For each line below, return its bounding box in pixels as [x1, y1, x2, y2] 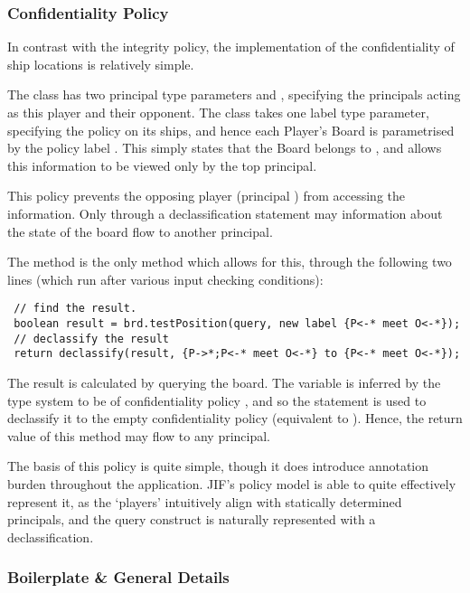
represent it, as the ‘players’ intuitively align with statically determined [7, 492, 402, 511]
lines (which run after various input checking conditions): [7, 269, 324, 288]
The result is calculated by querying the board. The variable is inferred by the [7, 372, 441, 391]
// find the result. [14, 302, 137, 315]
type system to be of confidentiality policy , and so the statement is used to [7, 391, 427, 409]
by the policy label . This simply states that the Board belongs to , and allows [7, 138, 442, 157]
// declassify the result [14, 332, 169, 345]
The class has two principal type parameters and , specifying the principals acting [7, 85, 461, 104]
